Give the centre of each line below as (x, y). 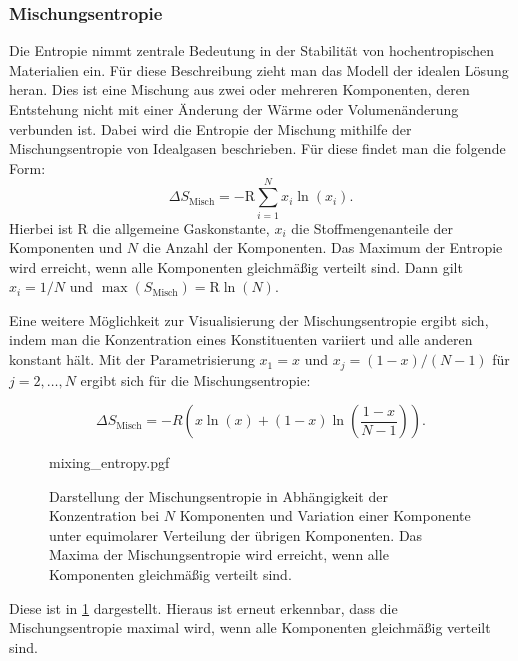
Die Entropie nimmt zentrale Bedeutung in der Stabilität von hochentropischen (252, 50)
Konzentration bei (104, 515)
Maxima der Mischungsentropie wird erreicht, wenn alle (219, 554)
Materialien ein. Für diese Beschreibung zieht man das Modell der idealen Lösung (259, 69)
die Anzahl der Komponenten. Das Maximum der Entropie (322, 247)
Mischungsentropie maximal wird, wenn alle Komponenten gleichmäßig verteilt (250, 627)
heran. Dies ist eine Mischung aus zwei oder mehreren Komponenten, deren (239, 89)
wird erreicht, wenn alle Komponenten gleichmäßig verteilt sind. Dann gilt (236, 266)
